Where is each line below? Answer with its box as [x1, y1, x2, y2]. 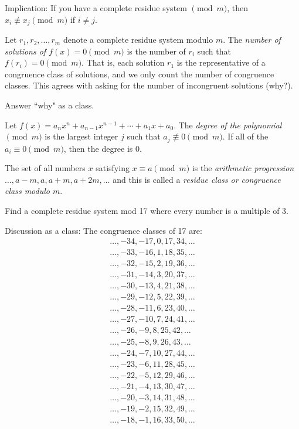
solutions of [5, 45, 46, 57]
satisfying [96, 162, 130, 174]
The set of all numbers [5, 162, 86, 174]
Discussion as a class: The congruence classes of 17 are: [5, 224, 202, 236]
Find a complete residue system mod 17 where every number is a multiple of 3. [5, 205, 288, 217]
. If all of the [222, 130, 269, 142]
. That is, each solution [81, 56, 165, 69]
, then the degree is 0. [63, 142, 142, 154]
